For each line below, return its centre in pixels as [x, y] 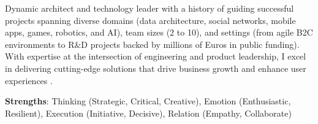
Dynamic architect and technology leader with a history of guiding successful [150, 8]
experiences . [29, 80]
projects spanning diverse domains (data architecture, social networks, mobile [150, 20]
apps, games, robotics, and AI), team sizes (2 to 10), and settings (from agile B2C [159, 32]
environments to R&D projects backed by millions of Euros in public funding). [152, 44]
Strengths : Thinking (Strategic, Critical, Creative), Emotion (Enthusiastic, [148, 101]
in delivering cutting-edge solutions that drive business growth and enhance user [156, 68]
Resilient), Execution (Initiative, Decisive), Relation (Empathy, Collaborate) [148, 113]
